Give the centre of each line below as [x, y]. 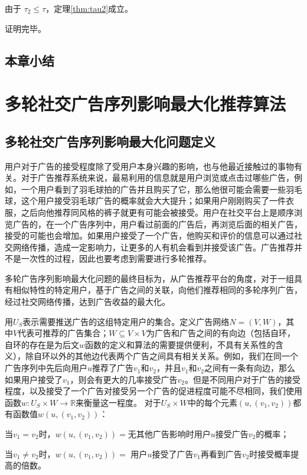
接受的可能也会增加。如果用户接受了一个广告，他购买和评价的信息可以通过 [149, 235]
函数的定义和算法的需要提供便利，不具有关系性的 [180, 344]
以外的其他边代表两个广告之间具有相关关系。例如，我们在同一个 [174, 356]
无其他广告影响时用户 [169, 434]
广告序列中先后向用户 [46, 368]
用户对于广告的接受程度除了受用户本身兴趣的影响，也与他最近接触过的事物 [149, 166]
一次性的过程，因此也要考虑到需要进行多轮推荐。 [116, 258]
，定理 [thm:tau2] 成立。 [89, 8]
